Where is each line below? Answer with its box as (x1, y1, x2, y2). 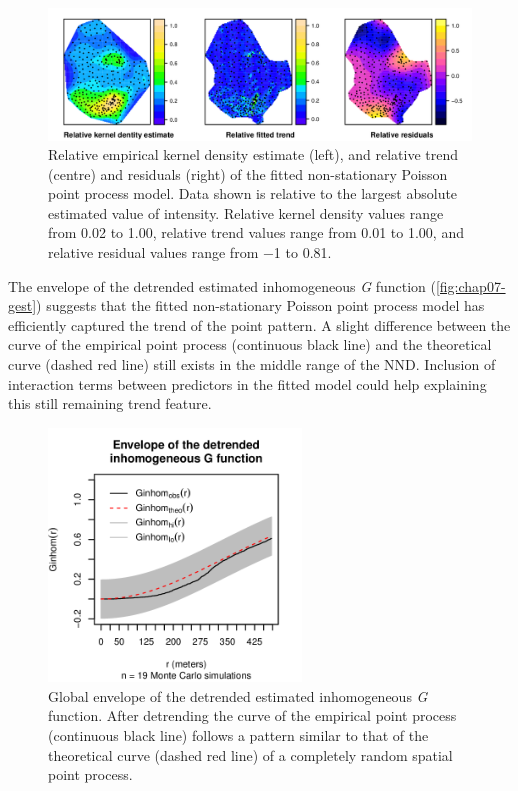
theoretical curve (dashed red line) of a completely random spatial (48, 744, 453, 765)
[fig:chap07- (435, 275, 506, 296)
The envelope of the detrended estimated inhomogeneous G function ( (8, 275, 436, 296)
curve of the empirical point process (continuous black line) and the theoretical (8, 334, 492, 355)
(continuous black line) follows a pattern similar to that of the (48, 724, 429, 745)
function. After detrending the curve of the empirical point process (48, 705, 457, 726)
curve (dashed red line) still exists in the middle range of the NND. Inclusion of (8, 354, 496, 375)
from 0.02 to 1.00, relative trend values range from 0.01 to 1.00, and (48, 222, 464, 243)
